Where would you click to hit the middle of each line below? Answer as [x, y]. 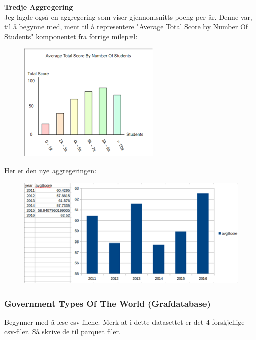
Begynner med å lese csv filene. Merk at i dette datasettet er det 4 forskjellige [124, 322]
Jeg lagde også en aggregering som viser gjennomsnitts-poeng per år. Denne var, [128, 16]
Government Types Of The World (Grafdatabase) [107, 303]
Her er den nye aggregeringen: [50, 170]
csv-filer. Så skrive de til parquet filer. [62, 332]
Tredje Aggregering [39, 7]
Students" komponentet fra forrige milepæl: [71, 36]
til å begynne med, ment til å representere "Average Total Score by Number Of [126, 27]
